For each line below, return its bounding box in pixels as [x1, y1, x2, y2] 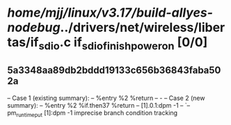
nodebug [7, 19, 61, 35]
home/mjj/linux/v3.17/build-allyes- [7, 5, 214, 21]
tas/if [7, 35, 39, 50]
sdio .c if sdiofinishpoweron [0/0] [38, 35, 208, 53]
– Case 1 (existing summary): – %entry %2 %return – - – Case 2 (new [7, 94, 205, 102]
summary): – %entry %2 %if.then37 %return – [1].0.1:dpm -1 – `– [7, 101, 190, 109]
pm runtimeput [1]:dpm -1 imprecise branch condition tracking [7, 108, 178, 119]
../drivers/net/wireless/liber [60, 19, 225, 35]
